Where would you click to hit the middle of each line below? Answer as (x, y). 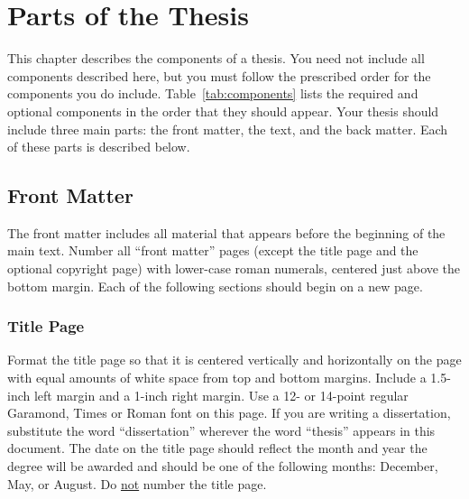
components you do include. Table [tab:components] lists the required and (213, 93)
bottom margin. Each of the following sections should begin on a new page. (215, 286)
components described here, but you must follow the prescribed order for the (219, 75)
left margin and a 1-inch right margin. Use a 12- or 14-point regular (221, 395)
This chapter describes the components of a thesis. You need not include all (216, 58)
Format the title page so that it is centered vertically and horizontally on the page (234, 360)
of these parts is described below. (99, 147)
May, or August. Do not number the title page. (137, 483)
